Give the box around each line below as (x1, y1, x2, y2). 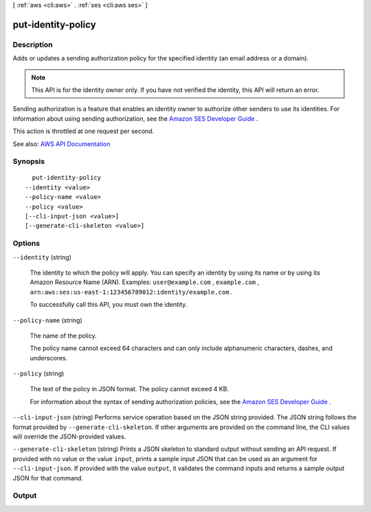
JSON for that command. (12, 474, 84, 482)
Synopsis (12, 156, 45, 166)
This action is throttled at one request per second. (12, 127, 155, 135)
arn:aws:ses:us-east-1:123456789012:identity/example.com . (30, 288, 233, 296)
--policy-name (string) (12, 316, 82, 324)
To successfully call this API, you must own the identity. (30, 301, 188, 309)
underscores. (30, 353, 68, 362)
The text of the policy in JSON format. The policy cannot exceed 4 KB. (30, 385, 229, 393)
